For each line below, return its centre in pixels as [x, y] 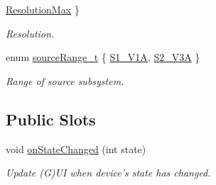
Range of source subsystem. [65, 80]
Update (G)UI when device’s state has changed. [108, 173]
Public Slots [51, 119]
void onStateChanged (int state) [76, 148]
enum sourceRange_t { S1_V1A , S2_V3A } [103, 57]
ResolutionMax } [43, 9]
